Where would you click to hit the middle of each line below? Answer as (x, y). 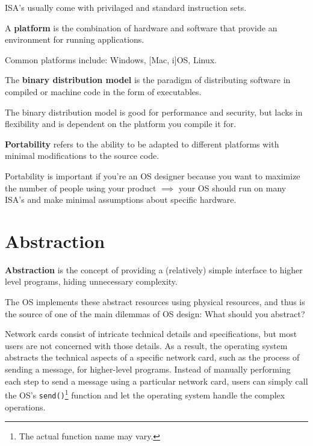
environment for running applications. (75, 39)
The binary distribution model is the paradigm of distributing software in (148, 80)
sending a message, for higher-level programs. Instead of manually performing (148, 369)
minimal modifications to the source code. (82, 156)
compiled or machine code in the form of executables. (103, 91)
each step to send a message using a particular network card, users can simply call (156, 381)
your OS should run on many (232, 187)
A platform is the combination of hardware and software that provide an (141, 27)
